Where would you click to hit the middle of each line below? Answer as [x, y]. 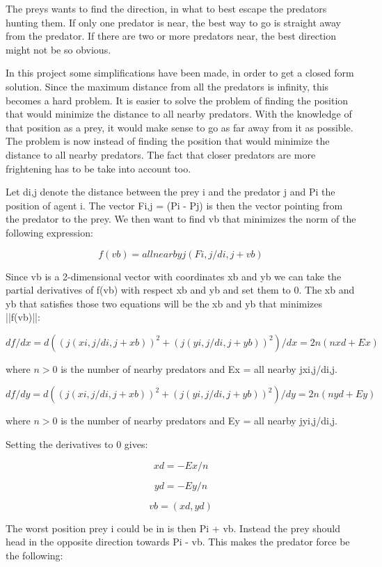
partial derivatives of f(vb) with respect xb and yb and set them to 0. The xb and [180, 290]
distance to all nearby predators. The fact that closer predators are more [161, 154]
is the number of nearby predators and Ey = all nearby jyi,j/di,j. [199, 421]
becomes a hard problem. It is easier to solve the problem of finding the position [177, 100]
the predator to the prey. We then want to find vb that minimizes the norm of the [181, 219]
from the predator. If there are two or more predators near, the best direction [171, 36]
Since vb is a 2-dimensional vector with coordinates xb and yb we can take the [174, 276]
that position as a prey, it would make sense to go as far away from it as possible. [180, 127]
